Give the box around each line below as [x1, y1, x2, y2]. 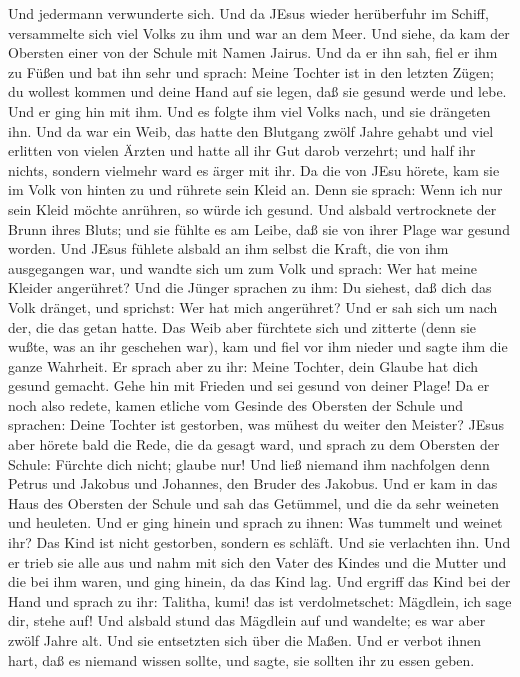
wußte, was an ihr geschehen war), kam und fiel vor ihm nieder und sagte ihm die [8, 336, 508, 357]
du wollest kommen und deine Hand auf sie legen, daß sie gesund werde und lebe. [8, 81, 507, 102]
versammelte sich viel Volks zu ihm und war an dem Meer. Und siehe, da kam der [8, 22, 510, 43]
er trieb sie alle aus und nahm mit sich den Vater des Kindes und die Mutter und [8, 551, 507, 572]
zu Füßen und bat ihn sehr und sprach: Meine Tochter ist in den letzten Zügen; [8, 61, 494, 82]
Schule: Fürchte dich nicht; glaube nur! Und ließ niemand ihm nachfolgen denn [8, 453, 490, 474]
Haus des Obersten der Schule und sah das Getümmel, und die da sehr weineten [8, 492, 500, 513]
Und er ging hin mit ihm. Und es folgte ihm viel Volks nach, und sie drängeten [8, 100, 491, 121]
